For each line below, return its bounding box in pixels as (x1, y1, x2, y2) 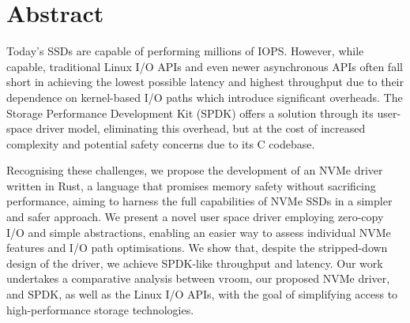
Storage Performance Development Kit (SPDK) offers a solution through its (6, 104, 374, 121)
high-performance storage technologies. (6, 301, 194, 317)
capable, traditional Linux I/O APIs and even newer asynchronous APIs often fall (6, 58, 403, 74)
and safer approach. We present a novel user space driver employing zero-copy (6, 208, 384, 225)
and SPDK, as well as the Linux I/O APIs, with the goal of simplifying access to (6, 286, 398, 302)
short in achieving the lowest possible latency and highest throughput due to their (6, 73, 404, 90)
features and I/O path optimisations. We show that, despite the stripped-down (6, 239, 388, 256)
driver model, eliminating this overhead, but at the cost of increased (36, 120, 366, 137)
